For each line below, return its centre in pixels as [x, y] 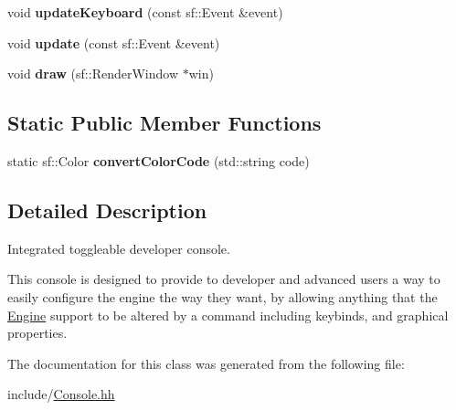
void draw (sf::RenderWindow [93, 74]
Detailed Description [107, 210]
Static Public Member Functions [164, 123]
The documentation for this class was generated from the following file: [206, 363]
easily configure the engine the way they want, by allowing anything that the [223, 296]
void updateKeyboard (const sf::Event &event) [145, 12]
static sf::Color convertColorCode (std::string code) [159, 160]
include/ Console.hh [61, 394]
